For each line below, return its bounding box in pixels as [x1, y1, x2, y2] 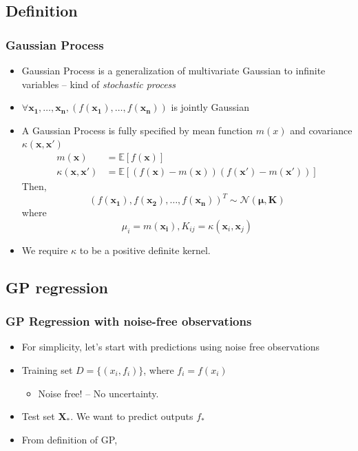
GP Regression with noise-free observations [6, 313, 252, 330]
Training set [21, 362, 73, 377]
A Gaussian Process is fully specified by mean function [21, 123, 253, 137]
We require [21, 242, 68, 257]
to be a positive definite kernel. [79, 242, 211, 257]
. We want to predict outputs [70, 409, 193, 423]
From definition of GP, [21, 432, 118, 446]
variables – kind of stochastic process [21, 76, 176, 91]
